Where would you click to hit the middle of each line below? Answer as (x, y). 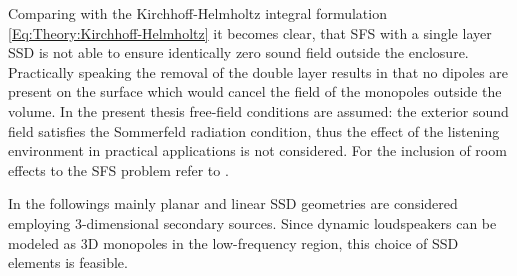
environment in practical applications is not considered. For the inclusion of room (257, 150)
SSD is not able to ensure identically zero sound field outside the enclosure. (238, 52)
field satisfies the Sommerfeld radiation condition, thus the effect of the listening (254, 130)
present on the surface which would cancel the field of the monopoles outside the (255, 91)
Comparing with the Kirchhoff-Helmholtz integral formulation (197, 13)
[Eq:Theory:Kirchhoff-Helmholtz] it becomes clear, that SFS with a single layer (250, 32)
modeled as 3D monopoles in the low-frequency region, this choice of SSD (233, 242)
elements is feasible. (68, 262)
